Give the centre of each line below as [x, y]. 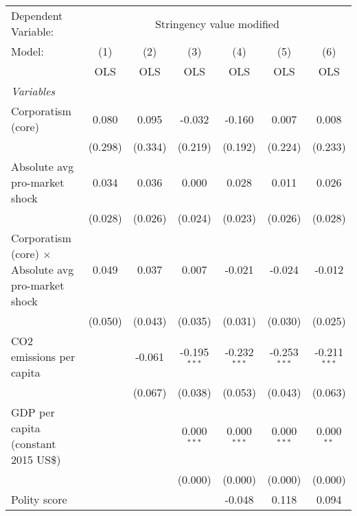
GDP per [33, 412]
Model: [28, 51]
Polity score [39, 499]
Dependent [37, 15]
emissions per [43, 356]
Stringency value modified [217, 23]
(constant [34, 444]
